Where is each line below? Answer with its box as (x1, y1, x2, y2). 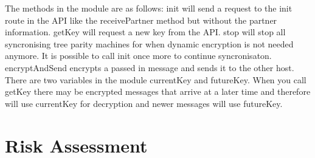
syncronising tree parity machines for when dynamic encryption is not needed (5, 37, 294, 50)
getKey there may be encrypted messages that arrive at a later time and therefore (5, 85, 311, 98)
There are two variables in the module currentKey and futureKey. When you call (5, 73, 306, 86)
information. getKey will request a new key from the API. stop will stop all (5, 26, 286, 38)
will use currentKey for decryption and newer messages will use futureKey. (5, 97, 283, 109)
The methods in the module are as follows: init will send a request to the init (5, 2, 292, 14)
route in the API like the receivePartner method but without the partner (5, 13, 277, 26)
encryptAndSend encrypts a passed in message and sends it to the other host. (5, 61, 294, 74)
